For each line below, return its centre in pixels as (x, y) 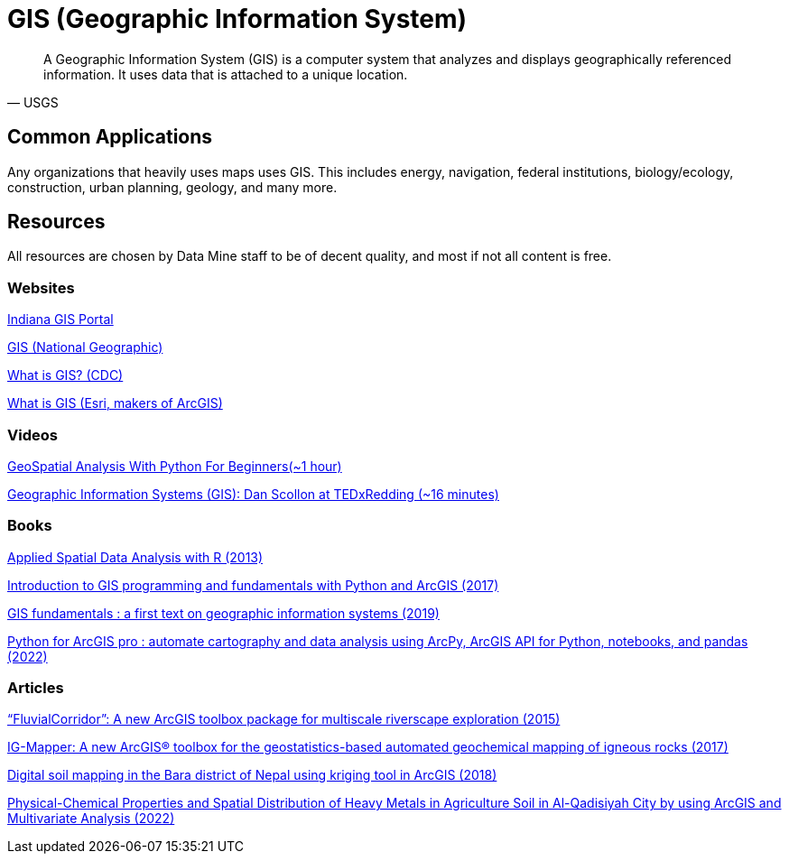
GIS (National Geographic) (85, 347)
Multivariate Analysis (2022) (91, 819)
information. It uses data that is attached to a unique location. (226, 74)
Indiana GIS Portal (60, 319)
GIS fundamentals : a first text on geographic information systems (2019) (223, 613)
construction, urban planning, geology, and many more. (172, 187)
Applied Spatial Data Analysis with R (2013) (135, 557)
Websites (41, 287)
